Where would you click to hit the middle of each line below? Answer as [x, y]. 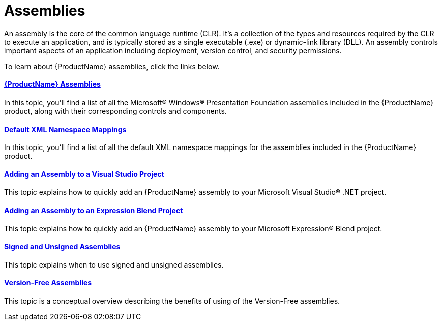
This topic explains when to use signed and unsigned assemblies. [114, 264]
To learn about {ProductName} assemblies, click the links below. [112, 66]
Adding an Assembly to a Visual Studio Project [84, 174]
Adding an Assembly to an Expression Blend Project [94, 211]
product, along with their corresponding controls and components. [115, 111]
